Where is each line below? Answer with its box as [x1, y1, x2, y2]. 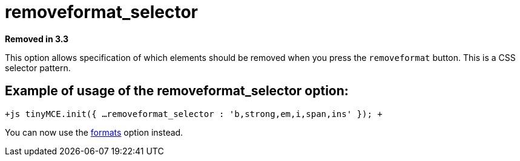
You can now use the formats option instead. [5, 127, 183, 137]
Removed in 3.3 [5, 33, 69, 44]
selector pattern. [5, 62, 71, 73]
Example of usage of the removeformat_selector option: [5, 83, 349, 99]
